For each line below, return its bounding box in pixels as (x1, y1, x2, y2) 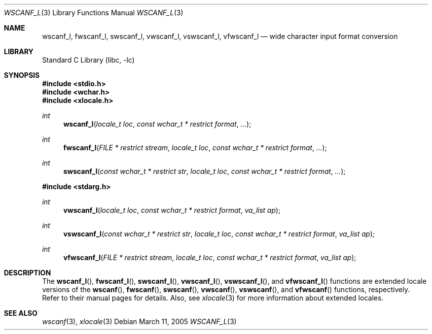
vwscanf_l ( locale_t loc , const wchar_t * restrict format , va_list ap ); (63, 206, 281, 214)
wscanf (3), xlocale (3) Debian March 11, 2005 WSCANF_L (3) (42, 317, 237, 326)
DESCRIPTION (4, 268, 51, 277)
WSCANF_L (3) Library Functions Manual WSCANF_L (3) (4, 8, 183, 17)
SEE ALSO (4, 309, 37, 317)
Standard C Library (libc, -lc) (42, 56, 135, 64)
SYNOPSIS (4, 71, 40, 79)
